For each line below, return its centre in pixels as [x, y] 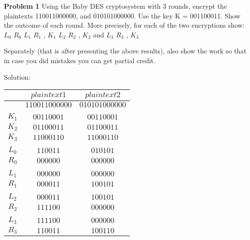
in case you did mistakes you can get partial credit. [80, 60]
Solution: [17, 77]
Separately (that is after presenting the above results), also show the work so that [125, 51]
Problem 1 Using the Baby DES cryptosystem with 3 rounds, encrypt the [116, 6]
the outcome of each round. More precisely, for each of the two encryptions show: [124, 25]
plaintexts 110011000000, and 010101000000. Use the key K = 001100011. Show [122, 15]
